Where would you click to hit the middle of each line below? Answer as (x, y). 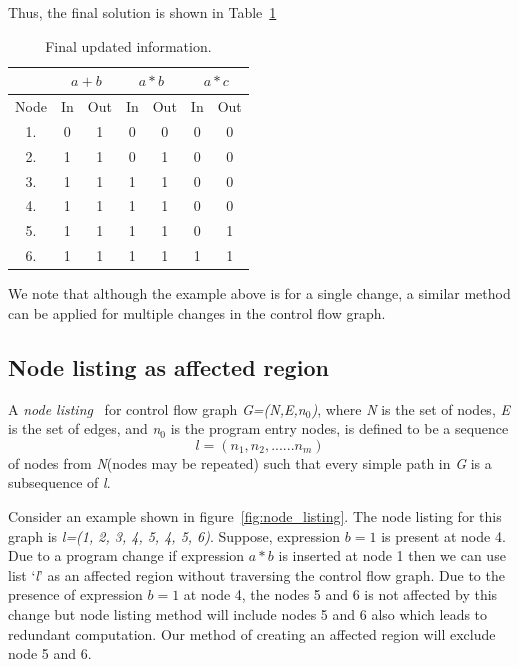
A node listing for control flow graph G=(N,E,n (157, 408)
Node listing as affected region (168, 366)
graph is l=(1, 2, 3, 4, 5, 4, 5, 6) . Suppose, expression (174, 535)
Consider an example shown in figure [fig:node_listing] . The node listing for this (255, 515)
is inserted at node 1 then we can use (392, 555)
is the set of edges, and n (84, 428)
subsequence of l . (59, 482)
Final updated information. (128, 45)
